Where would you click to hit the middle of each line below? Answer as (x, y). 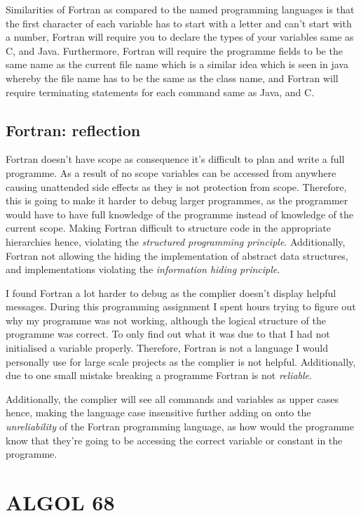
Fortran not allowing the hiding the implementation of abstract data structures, (177, 255)
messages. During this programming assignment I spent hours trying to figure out (181, 306)
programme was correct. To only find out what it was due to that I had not (168, 334)
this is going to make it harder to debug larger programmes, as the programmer (177, 200)
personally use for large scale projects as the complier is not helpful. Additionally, (181, 361)
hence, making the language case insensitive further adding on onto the (158, 412)
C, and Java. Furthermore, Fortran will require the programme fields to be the (174, 50)
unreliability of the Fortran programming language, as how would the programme (180, 426)
